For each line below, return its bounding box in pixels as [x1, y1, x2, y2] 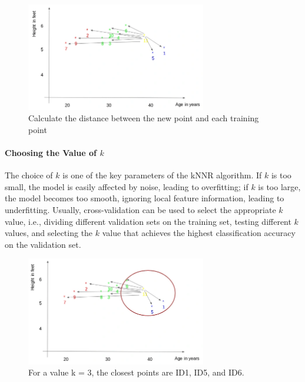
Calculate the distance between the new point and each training [28, 112, 259, 124]
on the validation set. [5, 238, 81, 250]
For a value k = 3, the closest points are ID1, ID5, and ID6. [28, 366, 244, 378]
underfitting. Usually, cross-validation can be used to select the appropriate [5, 203, 276, 215]
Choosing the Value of [5, 146, 97, 158]
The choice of [5, 169, 53, 181]
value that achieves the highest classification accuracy [102, 227, 296, 239]
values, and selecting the [5, 227, 93, 239]
